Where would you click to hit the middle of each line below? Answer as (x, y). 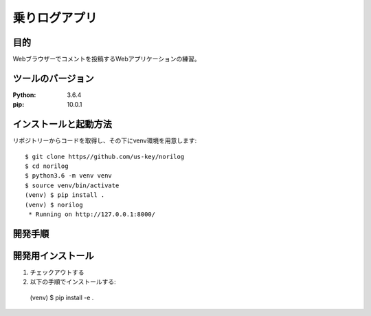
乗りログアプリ (55, 18)
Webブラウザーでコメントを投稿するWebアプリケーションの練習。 (106, 59)
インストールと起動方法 (63, 124)
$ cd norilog (47, 166)
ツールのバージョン (53, 78)
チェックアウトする (57, 272)
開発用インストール (53, 256)
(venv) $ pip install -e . (62, 297)
